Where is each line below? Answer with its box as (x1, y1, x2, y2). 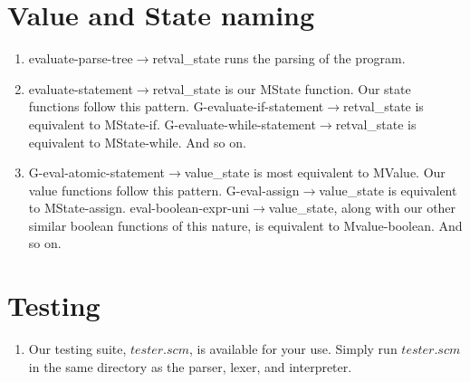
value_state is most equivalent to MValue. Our (184, 163, 446, 182)
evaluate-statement (28, 79, 133, 98)
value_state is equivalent (319, 180, 457, 199)
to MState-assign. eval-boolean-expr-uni (28, 198, 250, 217)
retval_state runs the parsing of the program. (152, 49, 406, 68)
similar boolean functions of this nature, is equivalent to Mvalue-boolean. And (28, 215, 463, 234)
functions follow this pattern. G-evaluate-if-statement (28, 97, 324, 116)
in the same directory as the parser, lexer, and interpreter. (28, 357, 352, 376)
